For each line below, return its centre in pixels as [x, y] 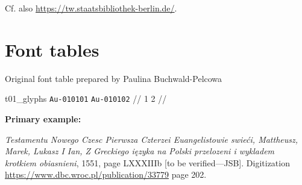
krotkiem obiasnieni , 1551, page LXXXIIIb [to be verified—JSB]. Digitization [147, 162]
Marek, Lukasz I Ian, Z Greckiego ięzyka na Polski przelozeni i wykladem [140, 151]
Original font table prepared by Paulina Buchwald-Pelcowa [114, 78]
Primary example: [43, 118]
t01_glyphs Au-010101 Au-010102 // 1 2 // [86, 99]
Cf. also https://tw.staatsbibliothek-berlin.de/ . [91, 8]
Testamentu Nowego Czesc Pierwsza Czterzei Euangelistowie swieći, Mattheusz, [152, 139]
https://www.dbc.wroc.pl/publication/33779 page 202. [106, 174]
